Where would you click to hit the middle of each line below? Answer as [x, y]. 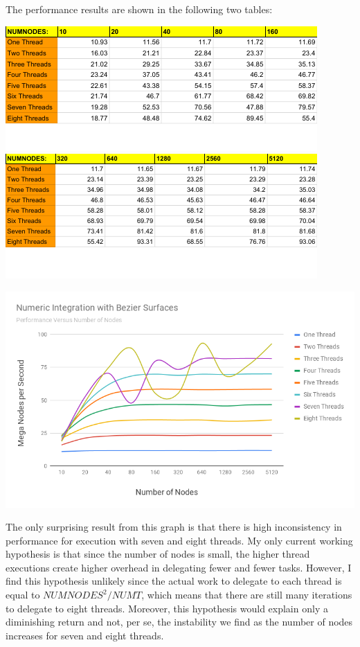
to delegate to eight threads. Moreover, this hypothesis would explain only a [167, 608]
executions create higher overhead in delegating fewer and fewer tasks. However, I [179, 567]
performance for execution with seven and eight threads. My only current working [179, 540]
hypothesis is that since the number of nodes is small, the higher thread [158, 554]
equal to [23, 595]
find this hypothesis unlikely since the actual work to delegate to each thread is [174, 581]
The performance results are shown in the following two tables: [139, 9]
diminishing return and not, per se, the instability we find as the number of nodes [179, 622]
